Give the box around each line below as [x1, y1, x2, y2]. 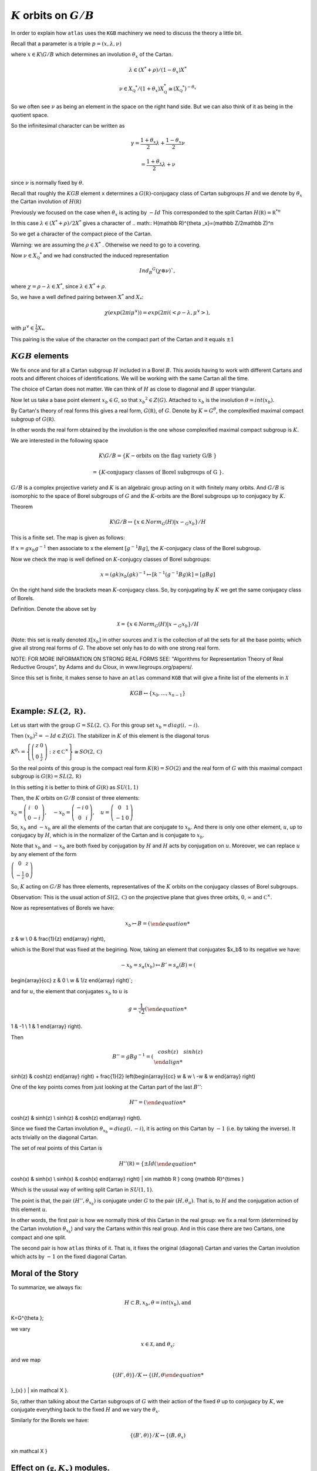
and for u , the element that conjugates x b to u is [11, 987, 129, 996]
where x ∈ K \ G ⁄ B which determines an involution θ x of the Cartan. [11, 51, 173, 59]
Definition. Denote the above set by [11, 605, 97, 613]
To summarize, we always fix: [11, 1283, 82, 1291]
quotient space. [11, 111, 49, 118]
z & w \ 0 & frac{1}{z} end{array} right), [11, 936, 106, 943]
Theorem [11, 503, 33, 510]
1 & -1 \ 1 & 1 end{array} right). [11, 1023, 83, 1030]
